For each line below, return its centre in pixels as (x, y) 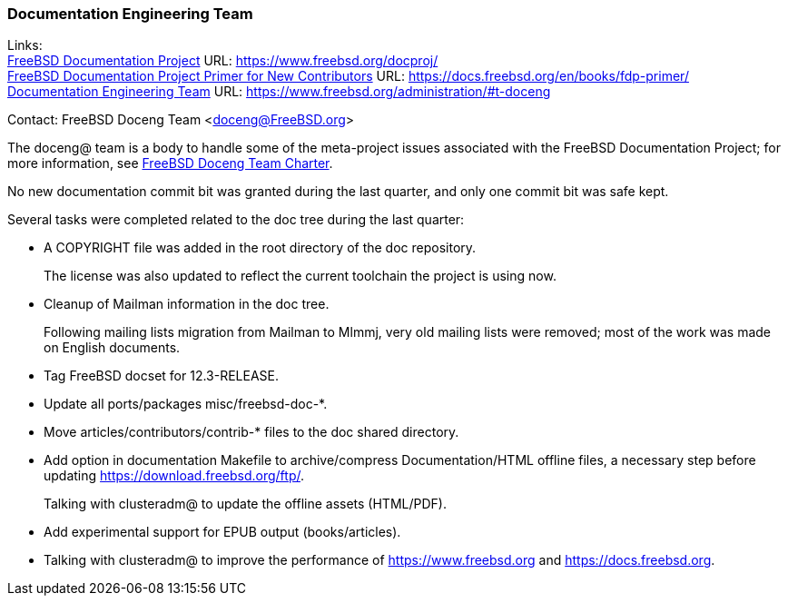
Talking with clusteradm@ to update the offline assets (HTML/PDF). (245, 504)
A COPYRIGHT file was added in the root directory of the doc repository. (260, 248)
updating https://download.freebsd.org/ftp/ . (174, 476)
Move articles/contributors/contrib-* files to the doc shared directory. (251, 432)
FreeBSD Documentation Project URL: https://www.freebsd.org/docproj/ (223, 61)
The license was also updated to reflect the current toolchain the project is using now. (300, 276)
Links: (25, 45)
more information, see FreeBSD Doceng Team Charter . (170, 163)
